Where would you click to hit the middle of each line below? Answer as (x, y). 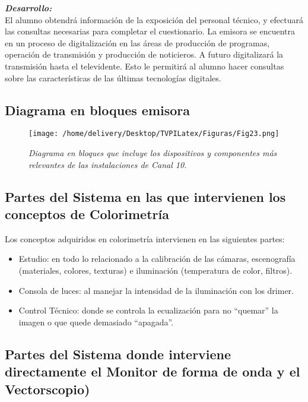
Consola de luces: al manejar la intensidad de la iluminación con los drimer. (156, 290)
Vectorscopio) (47, 389)
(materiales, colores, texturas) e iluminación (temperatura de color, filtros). (155, 270)
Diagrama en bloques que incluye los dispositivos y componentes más (153, 153)
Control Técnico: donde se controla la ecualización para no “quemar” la (148, 310)
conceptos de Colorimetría (87, 213)
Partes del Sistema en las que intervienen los (145, 196)
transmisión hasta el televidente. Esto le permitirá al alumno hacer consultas (145, 66)
